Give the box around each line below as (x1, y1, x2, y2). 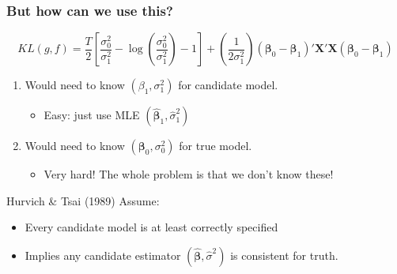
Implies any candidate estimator (25, 247, 181, 263)
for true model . (179, 137, 252, 154)
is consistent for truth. (230, 247, 338, 263)
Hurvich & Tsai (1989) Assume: (6, 192, 160, 208)
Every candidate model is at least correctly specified (25, 219, 278, 235)
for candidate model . (178, 77, 278, 93)
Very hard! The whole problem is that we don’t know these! (43, 166, 334, 182)
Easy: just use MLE (43, 107, 140, 123)
